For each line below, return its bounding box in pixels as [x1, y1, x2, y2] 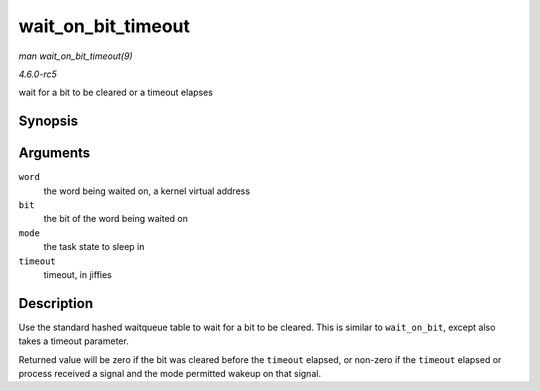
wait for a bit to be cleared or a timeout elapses [18, 86, 214, 99]
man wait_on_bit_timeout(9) [18, 50, 134, 62]
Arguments [18, 145, 91, 162]
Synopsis [18, 113, 79, 130]
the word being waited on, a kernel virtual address [43, 185, 250, 197]
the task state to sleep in [43, 241, 145, 253]
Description [18, 295, 94, 312]
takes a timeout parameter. [18, 335, 129, 347]
